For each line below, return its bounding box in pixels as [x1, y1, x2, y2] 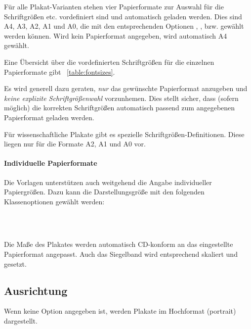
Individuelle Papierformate [4, 158, 97, 168]
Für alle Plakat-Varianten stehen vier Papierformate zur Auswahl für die [4, 1, 224, 11]
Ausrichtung [4, 282, 68, 298]
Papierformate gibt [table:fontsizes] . [4, 66, 115, 77]
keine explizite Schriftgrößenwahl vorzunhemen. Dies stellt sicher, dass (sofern [4, 93, 239, 103]
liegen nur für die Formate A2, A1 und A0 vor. [4, 139, 146, 149]
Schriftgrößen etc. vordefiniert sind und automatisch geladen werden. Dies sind [4, 11, 242, 21]
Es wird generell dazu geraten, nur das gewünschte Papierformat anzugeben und [4, 83, 248, 94]
